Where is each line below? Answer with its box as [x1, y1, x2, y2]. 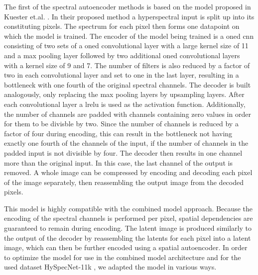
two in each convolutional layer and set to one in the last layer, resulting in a [4, 70, 239, 80]
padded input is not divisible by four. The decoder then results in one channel [4, 147, 243, 158]
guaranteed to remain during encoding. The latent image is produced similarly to [4, 223, 252, 233]
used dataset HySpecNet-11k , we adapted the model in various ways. [4, 262, 217, 272]
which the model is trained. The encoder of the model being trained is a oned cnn [4, 30, 254, 41]
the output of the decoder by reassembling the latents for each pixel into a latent [4, 232, 251, 243]
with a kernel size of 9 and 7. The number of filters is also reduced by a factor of [4, 60, 250, 70]
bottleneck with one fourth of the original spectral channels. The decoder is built [4, 79, 251, 90]
